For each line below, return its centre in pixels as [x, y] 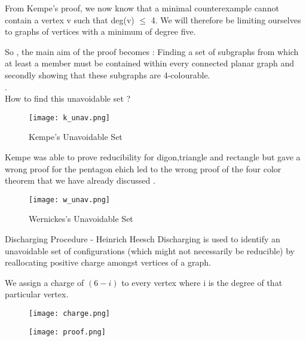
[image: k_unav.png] [70, 118]
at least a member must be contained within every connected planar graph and [150, 63]
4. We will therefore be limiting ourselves [226, 19]
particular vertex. [37, 294]
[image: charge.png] [70, 313]
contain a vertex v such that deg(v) [70, 19]
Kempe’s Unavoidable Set [76, 137]
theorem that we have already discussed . [80, 180]
